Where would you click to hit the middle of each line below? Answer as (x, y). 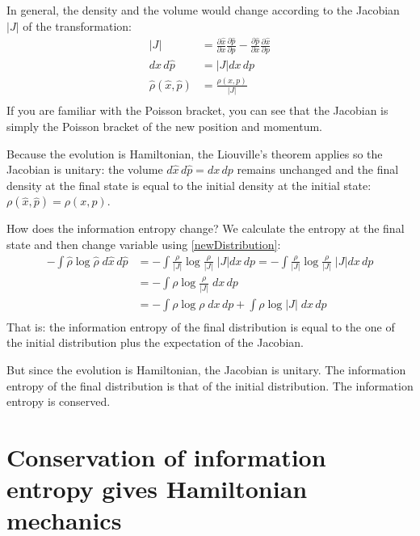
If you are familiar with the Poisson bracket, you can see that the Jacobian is (197, 110)
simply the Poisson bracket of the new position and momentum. (164, 126)
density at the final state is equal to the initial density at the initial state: (189, 185)
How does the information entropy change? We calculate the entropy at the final (206, 228)
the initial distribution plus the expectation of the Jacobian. (155, 342)
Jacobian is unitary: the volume (85, 169)
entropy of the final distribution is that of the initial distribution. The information (210, 385)
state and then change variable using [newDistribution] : (144, 244)
